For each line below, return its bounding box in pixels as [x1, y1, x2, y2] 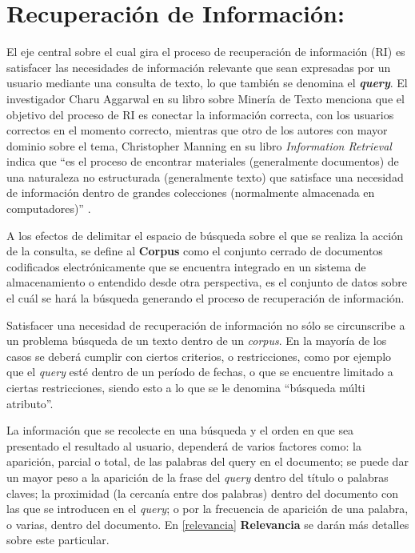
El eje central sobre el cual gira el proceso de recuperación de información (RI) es [6, 43, 405, 60]
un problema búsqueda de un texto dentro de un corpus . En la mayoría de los [6, 332, 387, 349]
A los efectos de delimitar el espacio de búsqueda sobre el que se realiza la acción [6, 226, 403, 243]
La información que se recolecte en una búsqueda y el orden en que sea [6, 422, 354, 439]
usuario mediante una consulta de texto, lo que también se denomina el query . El [6, 74, 408, 91]
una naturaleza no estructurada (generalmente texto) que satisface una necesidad [6, 168, 404, 185]
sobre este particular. [6, 531, 110, 548]
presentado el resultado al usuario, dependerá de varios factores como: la [6, 437, 361, 454]
